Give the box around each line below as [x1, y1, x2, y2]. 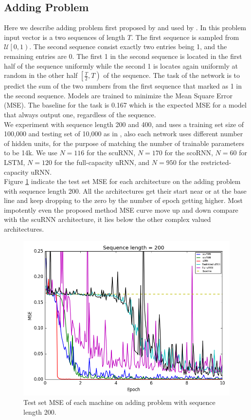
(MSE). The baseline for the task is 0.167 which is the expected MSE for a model [4, 100, 247, 110]
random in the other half [4, 70, 78, 80]
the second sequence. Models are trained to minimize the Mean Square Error [4, 90, 233, 100]
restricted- [200, 157, 232, 167]
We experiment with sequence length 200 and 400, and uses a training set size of [4, 119, 244, 129]
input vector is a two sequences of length [4, 32, 125, 42]
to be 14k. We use [4, 147, 57, 158]
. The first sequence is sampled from [131, 32, 239, 42]
